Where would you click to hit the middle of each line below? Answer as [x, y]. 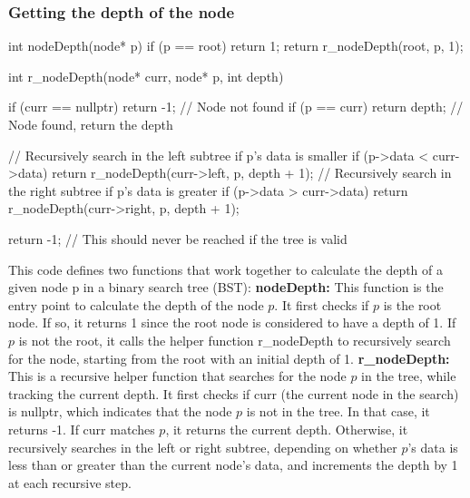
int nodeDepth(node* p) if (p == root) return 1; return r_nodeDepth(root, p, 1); [236, 46]
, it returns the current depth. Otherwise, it [287, 429]
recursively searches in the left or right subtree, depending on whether [203, 447]
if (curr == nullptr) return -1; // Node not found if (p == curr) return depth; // [236, 107]
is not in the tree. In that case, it [338, 411]
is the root [412, 304]
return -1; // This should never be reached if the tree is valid [178, 238]
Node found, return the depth [91, 124]
